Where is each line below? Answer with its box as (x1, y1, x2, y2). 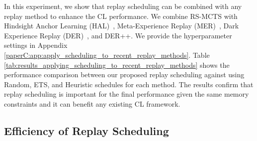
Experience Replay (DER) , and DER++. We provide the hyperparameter (4, 30, 232, 40)
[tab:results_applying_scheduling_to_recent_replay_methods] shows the (4, 59, 230, 70)
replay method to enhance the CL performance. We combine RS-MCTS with (4, 10, 238, 21)
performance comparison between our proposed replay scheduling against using (4, 69, 245, 80)
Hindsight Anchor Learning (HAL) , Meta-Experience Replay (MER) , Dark (4, 20, 239, 31)
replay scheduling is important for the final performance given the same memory (4, 89, 249, 99)
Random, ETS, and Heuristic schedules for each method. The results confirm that (4, 79, 254, 89)
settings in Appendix (4, 40, 68, 50)
